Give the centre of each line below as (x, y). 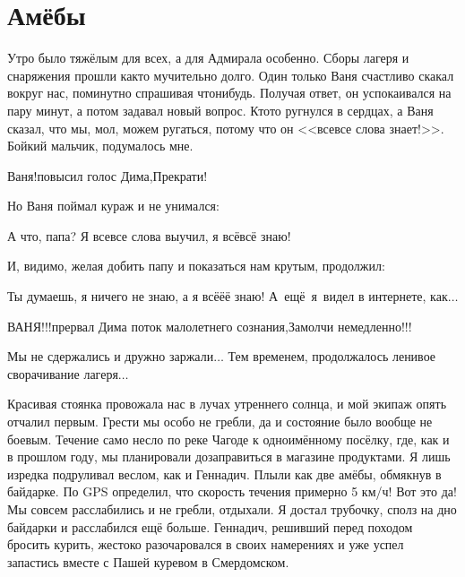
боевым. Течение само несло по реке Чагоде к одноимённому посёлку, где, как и (228, 439)
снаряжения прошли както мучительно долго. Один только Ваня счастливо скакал (231, 75)
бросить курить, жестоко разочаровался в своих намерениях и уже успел (206, 544)
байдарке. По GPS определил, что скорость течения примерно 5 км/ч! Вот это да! (232, 491)
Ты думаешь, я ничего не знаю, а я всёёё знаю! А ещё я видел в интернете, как (228, 296)
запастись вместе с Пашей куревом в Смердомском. (148, 561)
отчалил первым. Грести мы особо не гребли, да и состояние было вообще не (220, 422)
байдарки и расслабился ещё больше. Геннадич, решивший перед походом (210, 526)
